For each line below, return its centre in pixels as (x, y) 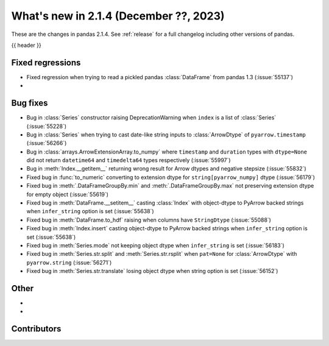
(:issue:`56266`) (47, 143)
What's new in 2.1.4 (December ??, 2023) (118, 16)
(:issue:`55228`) (47, 126)
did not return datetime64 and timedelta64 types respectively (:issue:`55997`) (129, 160)
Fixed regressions (46, 62)
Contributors (36, 329)
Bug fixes (30, 103)
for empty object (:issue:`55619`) (68, 194)
